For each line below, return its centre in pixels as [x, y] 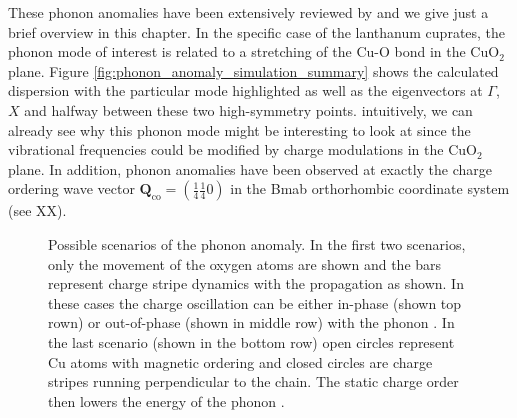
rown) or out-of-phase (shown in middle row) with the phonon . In [251, 322]
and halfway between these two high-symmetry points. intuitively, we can [248, 109]
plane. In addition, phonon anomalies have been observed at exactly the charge [250, 168]
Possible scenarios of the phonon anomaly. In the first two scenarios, [257, 243]
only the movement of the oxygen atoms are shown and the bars [245, 263]
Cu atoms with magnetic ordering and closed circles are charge [240, 361]
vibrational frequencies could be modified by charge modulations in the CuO [242, 149]
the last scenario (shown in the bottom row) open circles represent [251, 341]
